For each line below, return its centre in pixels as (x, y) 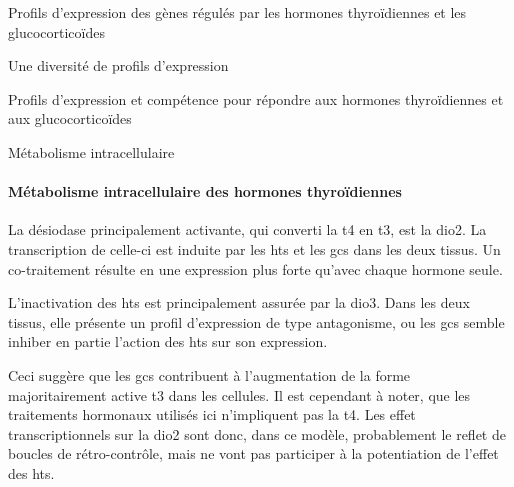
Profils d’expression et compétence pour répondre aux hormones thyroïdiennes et (256, 98)
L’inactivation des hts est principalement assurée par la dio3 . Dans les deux (239, 302)
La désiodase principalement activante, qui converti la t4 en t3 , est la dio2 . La (247, 229)
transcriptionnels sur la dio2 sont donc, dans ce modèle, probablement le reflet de (257, 433)
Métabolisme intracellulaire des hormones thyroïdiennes (205, 191)
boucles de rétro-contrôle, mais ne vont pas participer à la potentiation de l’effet (253, 453)
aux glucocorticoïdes (70, 118)
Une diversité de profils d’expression (118, 65)
